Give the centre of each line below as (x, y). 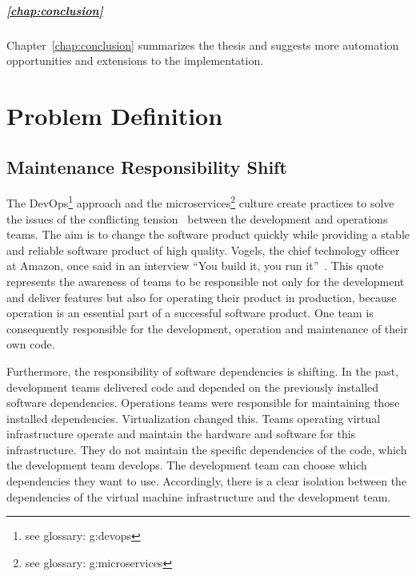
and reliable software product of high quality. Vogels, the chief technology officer (203, 250)
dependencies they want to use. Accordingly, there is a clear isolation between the (207, 481)
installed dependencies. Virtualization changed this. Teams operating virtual (194, 418)
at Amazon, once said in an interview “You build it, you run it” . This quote (195, 266)
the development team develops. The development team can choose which (187, 465)
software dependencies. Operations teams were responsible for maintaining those (203, 403)
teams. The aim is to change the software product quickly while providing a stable (208, 234)
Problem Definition (115, 115)
